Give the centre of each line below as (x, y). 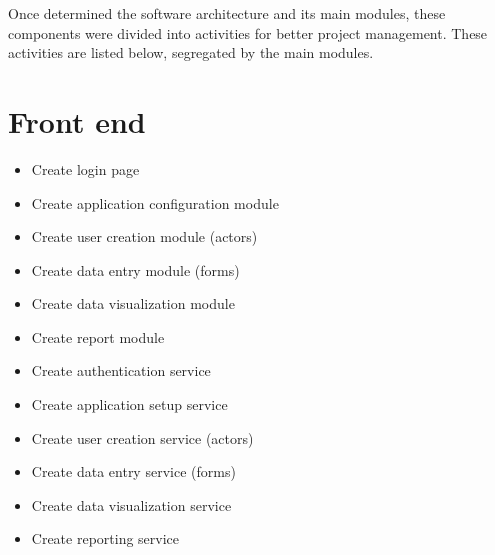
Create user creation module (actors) (144, 236)
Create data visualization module (133, 303)
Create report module (98, 336)
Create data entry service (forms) (133, 471)
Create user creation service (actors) (142, 437)
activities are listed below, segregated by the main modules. (191, 52)
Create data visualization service (131, 504)
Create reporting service (105, 538)
